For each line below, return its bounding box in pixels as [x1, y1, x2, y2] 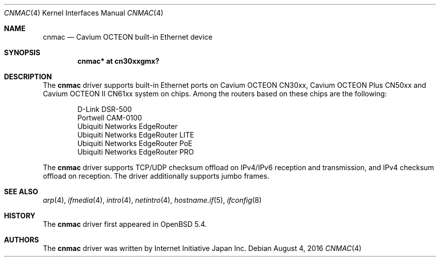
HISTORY [4, 211, 36, 220]
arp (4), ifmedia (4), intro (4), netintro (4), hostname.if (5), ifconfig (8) [43, 196, 262, 204]
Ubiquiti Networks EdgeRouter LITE [77, 130, 194, 139]
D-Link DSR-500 [77, 105, 132, 113]
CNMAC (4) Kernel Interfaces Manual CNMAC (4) [4, 9, 164, 17]
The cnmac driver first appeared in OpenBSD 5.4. [43, 220, 207, 228]
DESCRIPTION [4, 72, 52, 81]
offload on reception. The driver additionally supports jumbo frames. [43, 172, 269, 180]
